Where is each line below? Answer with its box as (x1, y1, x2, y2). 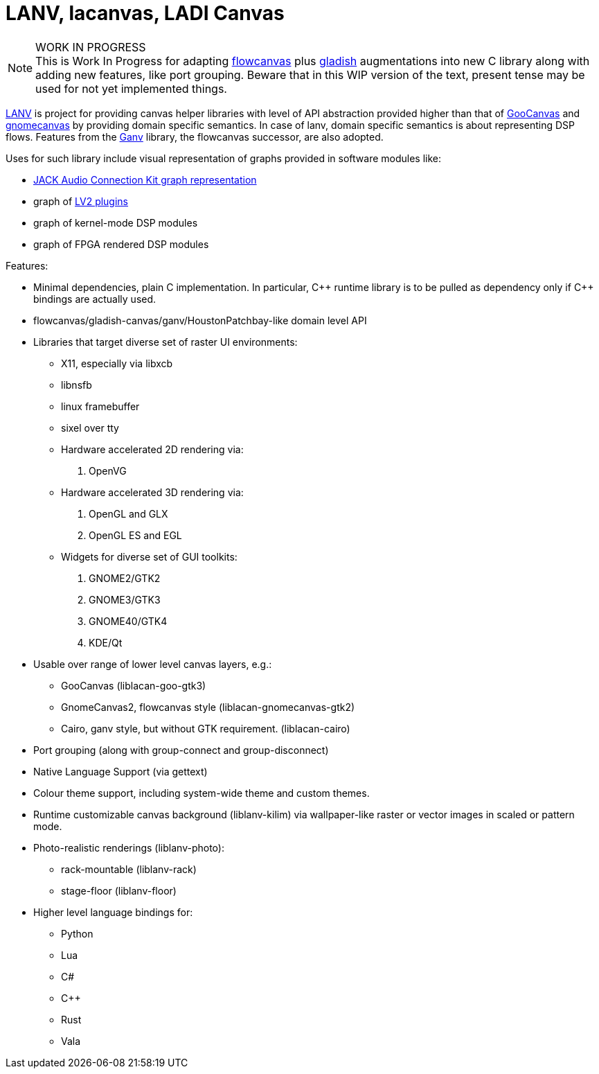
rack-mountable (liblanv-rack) (61, 863, 197, 875)
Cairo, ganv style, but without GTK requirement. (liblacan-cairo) (61, 722, 350, 734)
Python (61, 927, 93, 940)
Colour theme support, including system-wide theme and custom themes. (33, 786, 370, 799)
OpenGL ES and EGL (89, 529, 182, 541)
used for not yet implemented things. (35, 81, 227, 96)
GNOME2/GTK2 (89, 572, 161, 584)
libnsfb (61, 378, 92, 391)
